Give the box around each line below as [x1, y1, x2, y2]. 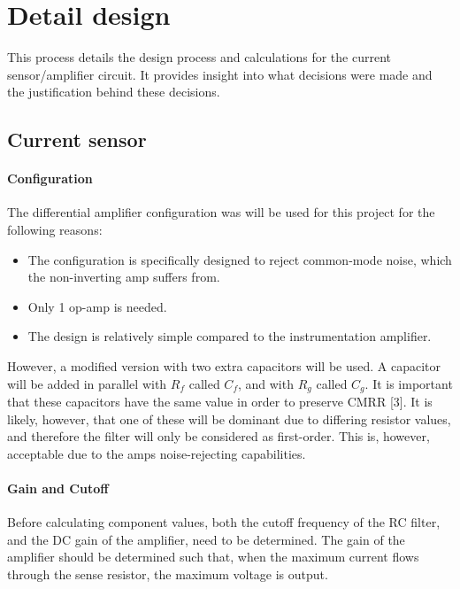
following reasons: [7, 221, 103, 239]
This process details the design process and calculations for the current [7, 48, 392, 66]
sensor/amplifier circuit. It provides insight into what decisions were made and [7, 65, 433, 83]
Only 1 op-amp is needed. [27, 297, 167, 315]
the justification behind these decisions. [7, 82, 220, 101]
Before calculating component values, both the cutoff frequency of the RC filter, [7, 513, 441, 531]
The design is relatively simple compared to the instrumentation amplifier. [27, 327, 432, 345]
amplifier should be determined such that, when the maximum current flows [7, 547, 419, 566]
